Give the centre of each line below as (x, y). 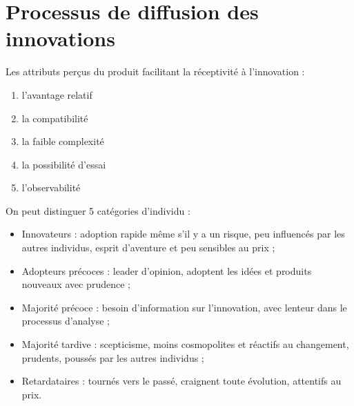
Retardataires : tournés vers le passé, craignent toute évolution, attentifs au (181, 381)
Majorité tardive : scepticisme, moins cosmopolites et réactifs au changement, (185, 344)
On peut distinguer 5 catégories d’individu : (98, 210)
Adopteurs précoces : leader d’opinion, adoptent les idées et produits (167, 270)
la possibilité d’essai (64, 164)
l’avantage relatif (57, 94)
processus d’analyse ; (66, 321)
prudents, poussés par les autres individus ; (113, 357)
